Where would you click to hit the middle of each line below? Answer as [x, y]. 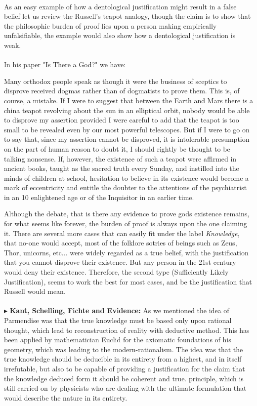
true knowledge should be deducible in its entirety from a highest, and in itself [123, 359]
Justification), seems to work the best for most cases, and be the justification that [128, 281]
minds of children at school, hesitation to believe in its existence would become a [127, 178]
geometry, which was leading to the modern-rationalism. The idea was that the [124, 349]
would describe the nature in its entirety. [66, 397]
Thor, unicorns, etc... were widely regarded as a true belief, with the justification [126, 252]
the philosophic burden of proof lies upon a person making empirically [110, 25]
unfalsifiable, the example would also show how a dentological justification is [120, 35]
